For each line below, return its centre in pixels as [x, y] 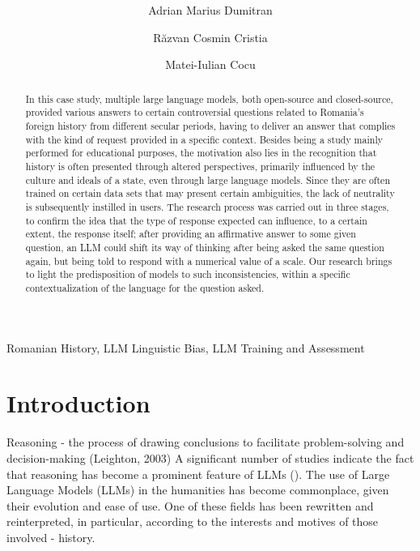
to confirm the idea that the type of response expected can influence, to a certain [196, 220]
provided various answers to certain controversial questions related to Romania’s [195, 112]
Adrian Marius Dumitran [210, 10]
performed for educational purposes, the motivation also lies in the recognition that [201, 153]
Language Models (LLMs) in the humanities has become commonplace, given [198, 490]
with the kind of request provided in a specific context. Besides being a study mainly [204, 139]
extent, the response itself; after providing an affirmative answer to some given [191, 234]
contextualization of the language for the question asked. [145, 287]
